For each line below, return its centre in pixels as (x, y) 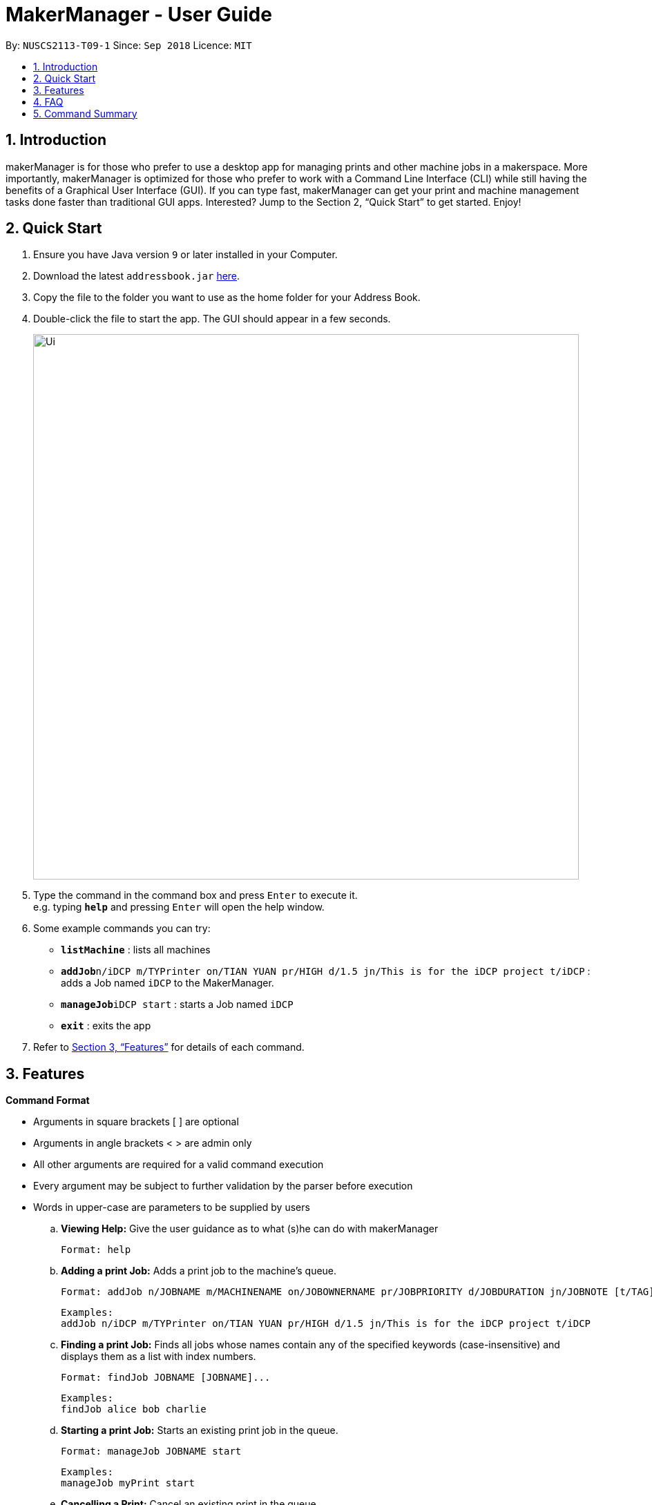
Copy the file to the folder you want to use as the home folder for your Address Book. (227, 298)
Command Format (48, 1100)
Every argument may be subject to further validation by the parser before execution (223, 1186)
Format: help (96, 1250)
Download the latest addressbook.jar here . (137, 276)
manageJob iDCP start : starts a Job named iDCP (177, 1004)
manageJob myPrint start (128, 1483)
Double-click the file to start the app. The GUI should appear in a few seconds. (212, 319)
